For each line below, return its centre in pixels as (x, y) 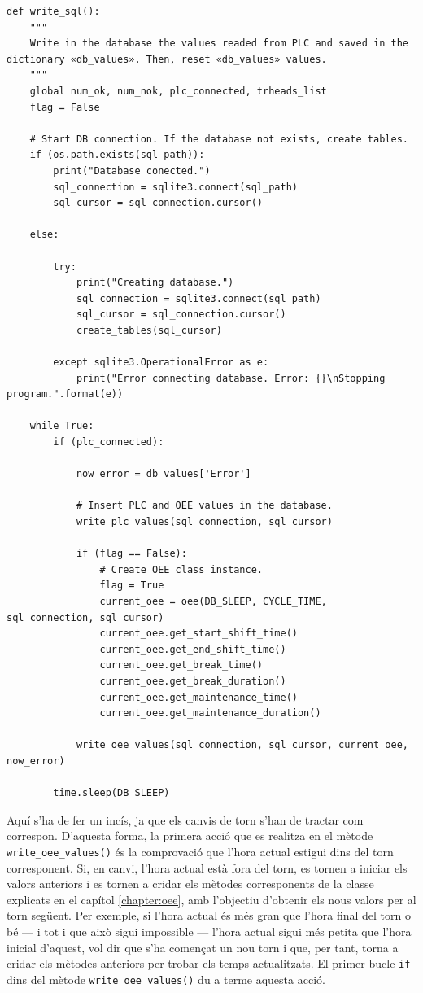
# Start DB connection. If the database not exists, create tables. (219, 139)
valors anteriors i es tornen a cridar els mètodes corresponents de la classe (190, 884)
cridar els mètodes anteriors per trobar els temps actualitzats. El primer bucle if (209, 963)
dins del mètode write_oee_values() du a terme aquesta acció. (166, 979)
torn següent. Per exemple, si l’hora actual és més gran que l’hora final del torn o (209, 915)
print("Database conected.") (132, 171)
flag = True (132, 586)
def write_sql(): (53, 11)
